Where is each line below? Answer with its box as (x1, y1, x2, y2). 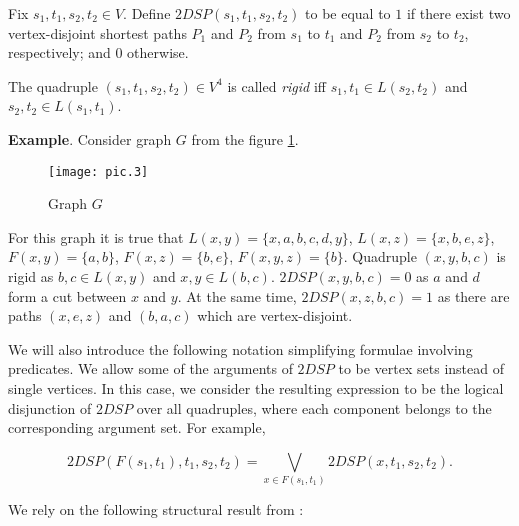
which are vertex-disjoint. (197, 305, 353, 326)
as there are (437, 285, 510, 306)
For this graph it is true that (8, 226, 184, 247)
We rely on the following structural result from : (8, 499, 304, 520)
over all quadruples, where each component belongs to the (136, 397, 492, 418)
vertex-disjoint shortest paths (8, 22, 187, 43)
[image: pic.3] (48, 164, 149, 179)
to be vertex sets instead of (338, 358, 504, 379)
